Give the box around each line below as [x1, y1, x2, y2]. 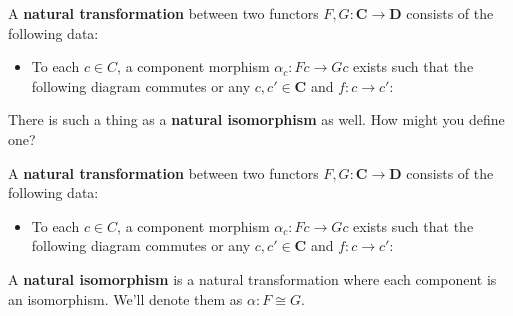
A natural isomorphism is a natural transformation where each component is [8, 268, 497, 289]
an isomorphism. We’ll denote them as [8, 288, 243, 309]
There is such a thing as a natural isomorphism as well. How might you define [8, 109, 505, 130]
